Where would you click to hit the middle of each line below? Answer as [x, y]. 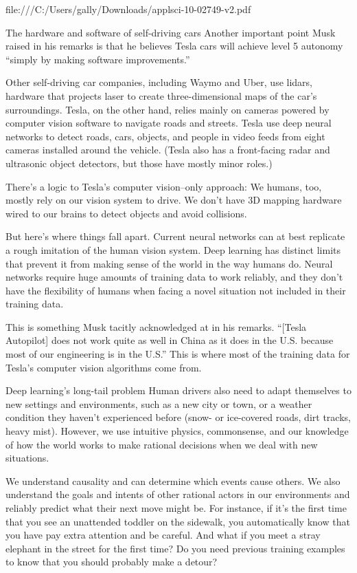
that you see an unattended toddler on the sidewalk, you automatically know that [178, 521]
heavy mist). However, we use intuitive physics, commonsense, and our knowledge [177, 431]
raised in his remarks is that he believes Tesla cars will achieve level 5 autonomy [174, 46]
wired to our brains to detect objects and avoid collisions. [126, 213]
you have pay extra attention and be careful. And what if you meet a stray [163, 535]
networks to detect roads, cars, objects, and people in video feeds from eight [165, 136]
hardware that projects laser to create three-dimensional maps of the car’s [161, 95]
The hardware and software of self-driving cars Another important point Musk [171, 32]
